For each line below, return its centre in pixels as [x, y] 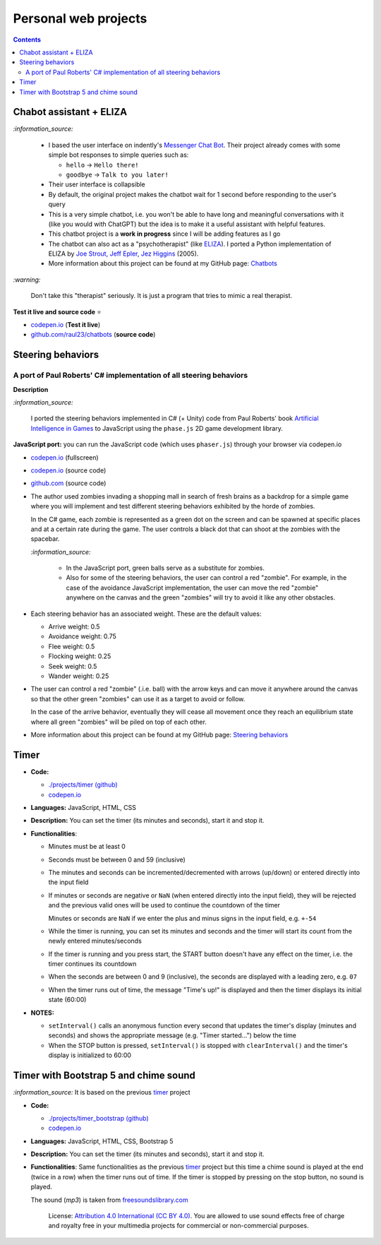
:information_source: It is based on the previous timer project [102, 1092]
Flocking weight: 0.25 [80, 656]
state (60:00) [67, 1000]
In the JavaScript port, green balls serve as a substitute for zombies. [165, 568]
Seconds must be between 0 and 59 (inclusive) [117, 859]
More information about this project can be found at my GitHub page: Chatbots [163, 263]
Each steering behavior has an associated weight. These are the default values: [146, 614]
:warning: [27, 280]
